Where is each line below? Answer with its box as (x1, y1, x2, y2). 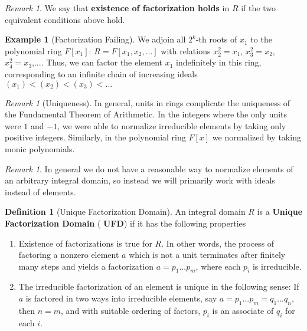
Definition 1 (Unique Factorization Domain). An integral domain (5, 205, 246, 218)
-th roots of (195, 33, 237, 45)
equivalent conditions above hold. (5, 13, 125, 25)
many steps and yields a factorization (18, 260, 153, 272)
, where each (195, 260, 241, 272)
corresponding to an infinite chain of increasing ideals (5, 67, 198, 80)
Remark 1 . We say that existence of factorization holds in (5, 2, 230, 14)
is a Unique (257, 205, 303, 218)
